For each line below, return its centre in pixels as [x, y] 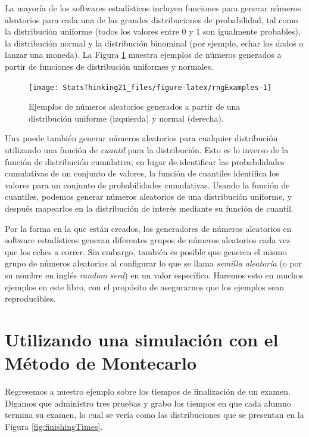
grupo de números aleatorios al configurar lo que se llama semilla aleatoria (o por [154, 263]
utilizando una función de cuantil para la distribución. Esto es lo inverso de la [147, 150]
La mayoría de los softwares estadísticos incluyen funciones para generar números [153, 8]
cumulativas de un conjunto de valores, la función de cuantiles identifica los [142, 173]
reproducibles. [30, 298]
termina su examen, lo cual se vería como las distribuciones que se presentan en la [154, 415]
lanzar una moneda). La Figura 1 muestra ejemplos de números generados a [143, 55]
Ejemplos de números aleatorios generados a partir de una [135, 106]
